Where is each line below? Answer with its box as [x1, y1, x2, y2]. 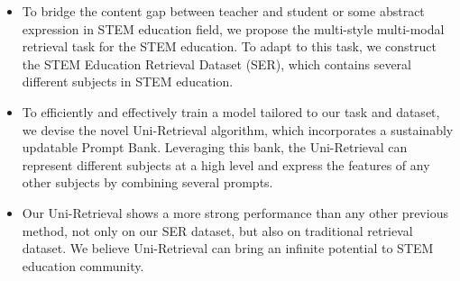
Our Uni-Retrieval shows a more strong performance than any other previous [22, 203, 448, 222]
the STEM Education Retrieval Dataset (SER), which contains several [22, 54, 411, 73]
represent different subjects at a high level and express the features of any [22, 155, 430, 174]
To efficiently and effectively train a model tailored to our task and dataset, [22, 102, 440, 121]
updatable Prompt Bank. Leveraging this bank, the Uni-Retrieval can [22, 138, 408, 157]
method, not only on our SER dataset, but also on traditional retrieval [22, 221, 413, 240]
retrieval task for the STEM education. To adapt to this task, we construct [22, 37, 437, 56]
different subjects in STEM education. [22, 72, 234, 91]
